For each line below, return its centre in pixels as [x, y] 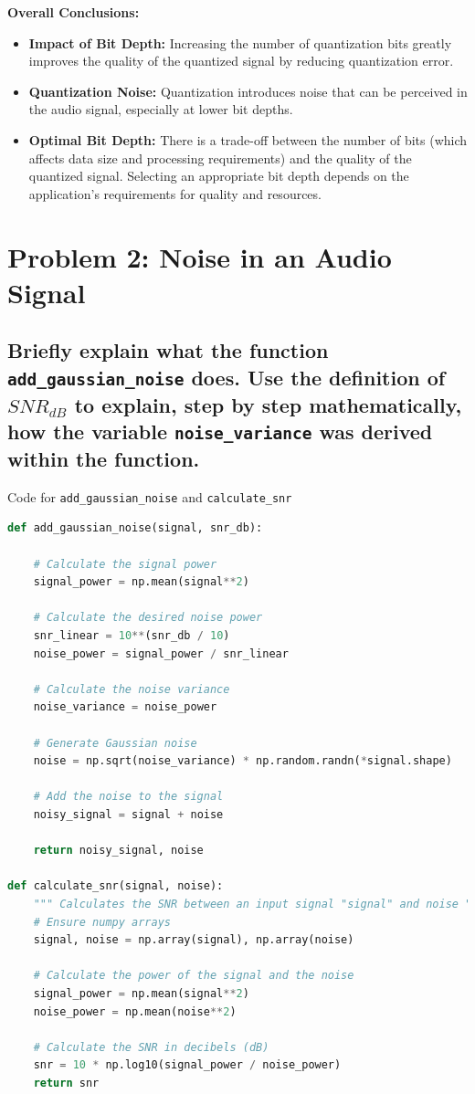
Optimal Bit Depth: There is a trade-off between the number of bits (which [248, 139]
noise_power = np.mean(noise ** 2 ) [135, 1011]
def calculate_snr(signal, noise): [116, 886]
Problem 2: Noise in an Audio [200, 256]
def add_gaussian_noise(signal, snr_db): [135, 528]
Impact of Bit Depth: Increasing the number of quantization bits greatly [240, 42]
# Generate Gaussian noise [115, 743]
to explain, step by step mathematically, [268, 404]
